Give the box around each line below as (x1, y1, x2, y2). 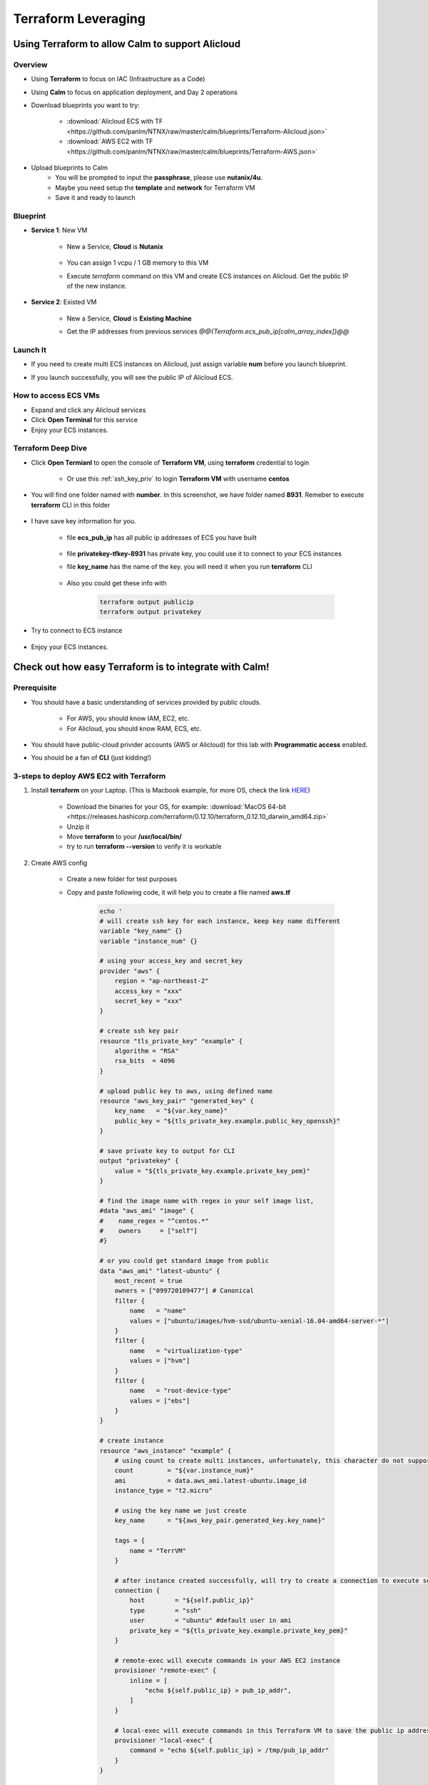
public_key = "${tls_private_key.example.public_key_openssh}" (114, 1117, 341, 1125)
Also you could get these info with (66, 578, 167, 587)
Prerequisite (13, 683, 57, 693)
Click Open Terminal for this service (31, 416, 138, 424)
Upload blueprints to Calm (31, 164, 108, 172)
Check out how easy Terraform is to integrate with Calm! (13, 661, 270, 673)
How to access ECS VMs (13, 391, 100, 401)
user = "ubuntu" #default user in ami (129, 1616, 292, 1624)
